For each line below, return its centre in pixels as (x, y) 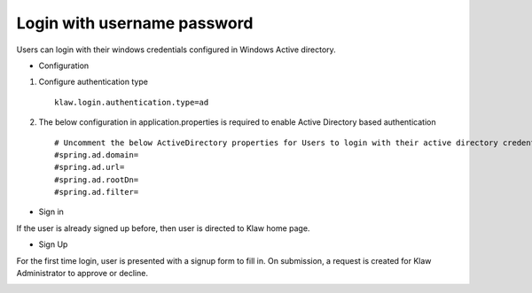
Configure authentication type (93, 82)
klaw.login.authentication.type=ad (132, 102)
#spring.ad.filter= (97, 192)
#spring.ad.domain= (97, 154)
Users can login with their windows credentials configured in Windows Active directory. (176, 50)
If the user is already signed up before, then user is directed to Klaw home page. (163, 228)
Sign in (51, 212)
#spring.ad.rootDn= (97, 180)
